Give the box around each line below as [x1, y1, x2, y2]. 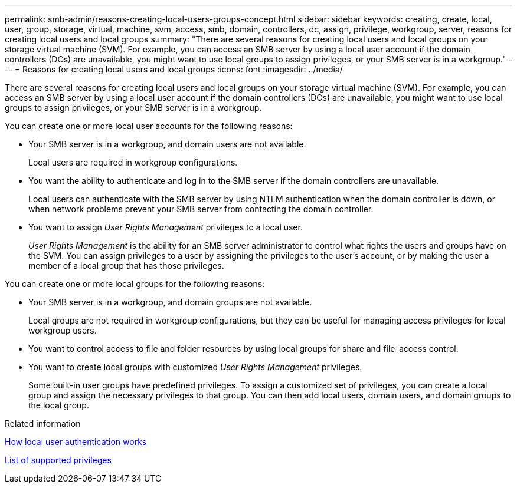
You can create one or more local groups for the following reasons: [5, 279, 265, 289]
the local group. [28, 400, 89, 410]
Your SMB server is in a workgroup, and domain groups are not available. [28, 297, 312, 307]
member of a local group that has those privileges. [28, 261, 224, 271]
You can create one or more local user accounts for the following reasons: [5, 121, 293, 131]
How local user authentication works [5, 437, 147, 447]
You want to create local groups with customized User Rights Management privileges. [28, 362, 362, 372]
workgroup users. [28, 325, 97, 335]
